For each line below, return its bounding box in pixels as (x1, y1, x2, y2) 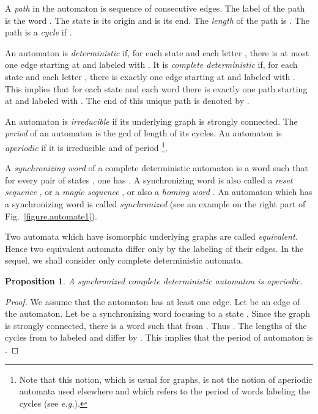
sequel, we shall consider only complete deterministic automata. (5, 254, 243, 267)
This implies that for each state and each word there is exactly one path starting (5, 82, 308, 95)
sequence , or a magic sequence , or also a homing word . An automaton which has (5, 185, 312, 198)
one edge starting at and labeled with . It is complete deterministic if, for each (5, 58, 298, 71)
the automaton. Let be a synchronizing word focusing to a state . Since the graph (5, 307, 311, 320)
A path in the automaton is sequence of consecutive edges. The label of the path (5, 2, 305, 14)
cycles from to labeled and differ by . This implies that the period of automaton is (5, 331, 313, 344)
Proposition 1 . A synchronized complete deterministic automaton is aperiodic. (5, 274, 303, 287)
